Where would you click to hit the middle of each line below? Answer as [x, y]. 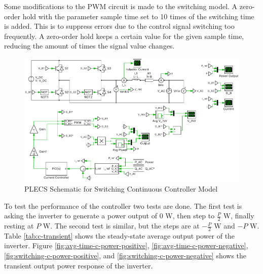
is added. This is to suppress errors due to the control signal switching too [119, 26]
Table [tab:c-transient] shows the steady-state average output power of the [120, 235]
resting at [19, 226]
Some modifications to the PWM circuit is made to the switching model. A [121, 6]
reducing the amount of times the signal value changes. [89, 46]
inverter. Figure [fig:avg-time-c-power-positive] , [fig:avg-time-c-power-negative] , [126, 245]
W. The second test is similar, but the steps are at [121, 226]
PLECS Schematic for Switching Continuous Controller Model [121, 189]
